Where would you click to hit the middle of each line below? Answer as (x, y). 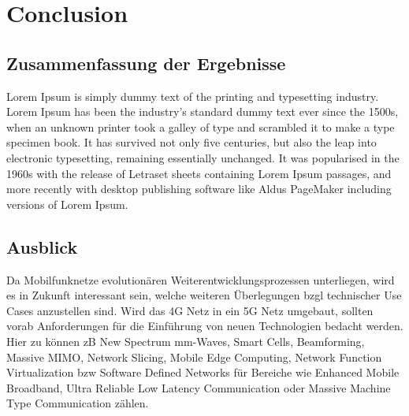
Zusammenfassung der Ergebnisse (146, 63)
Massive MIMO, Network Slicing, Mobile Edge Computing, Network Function (194, 357)
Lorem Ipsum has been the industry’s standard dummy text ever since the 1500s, (203, 111)
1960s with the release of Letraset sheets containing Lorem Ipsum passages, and (199, 173)
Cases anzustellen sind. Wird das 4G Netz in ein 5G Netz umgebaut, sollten (190, 310)
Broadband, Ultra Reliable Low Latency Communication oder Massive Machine (199, 387)
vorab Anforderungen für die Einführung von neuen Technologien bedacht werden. (205, 326)
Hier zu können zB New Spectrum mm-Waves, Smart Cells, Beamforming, (186, 341)
